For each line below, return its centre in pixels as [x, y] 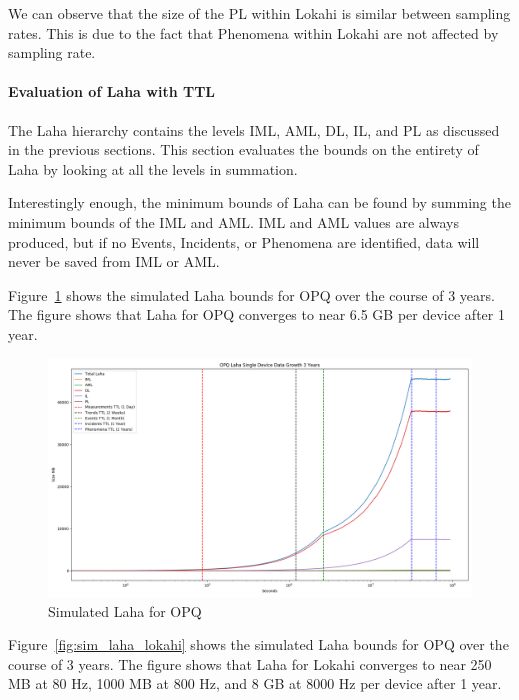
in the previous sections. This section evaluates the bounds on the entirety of [243, 149]
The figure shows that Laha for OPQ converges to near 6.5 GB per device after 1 [256, 314]
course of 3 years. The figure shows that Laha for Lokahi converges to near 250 [250, 663]
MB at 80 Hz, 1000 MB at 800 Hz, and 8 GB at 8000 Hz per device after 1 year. [255, 683]
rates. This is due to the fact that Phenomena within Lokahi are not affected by [253, 32]
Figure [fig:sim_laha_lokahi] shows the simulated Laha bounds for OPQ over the [258, 644]
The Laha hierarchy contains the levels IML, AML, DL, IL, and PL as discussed [254, 129]
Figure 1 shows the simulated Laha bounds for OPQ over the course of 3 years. [251, 294]
